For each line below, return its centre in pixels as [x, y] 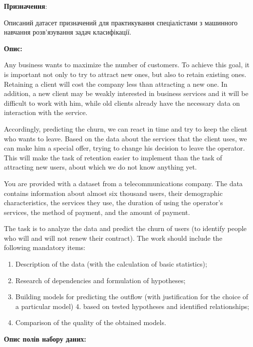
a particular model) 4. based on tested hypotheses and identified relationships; [132, 306]
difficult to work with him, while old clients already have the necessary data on [122, 103]
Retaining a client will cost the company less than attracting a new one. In [116, 84]
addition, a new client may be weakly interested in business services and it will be [126, 93]
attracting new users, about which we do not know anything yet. [100, 167]
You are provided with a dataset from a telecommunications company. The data [123, 183]
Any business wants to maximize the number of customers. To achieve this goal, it [127, 65]
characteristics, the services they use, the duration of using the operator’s [114, 202]
